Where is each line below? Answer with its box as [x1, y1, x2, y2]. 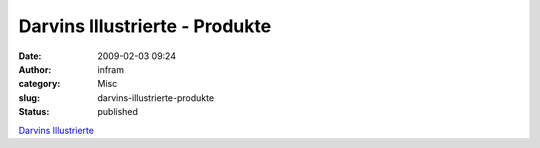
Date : [18, 50, 42, 62]
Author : [18, 63, 52, 75]
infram [97, 63, 125, 75]
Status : [18, 106, 50, 118]
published [97, 106, 139, 118]
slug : [18, 91, 40, 104]
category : [18, 78, 61, 90]
